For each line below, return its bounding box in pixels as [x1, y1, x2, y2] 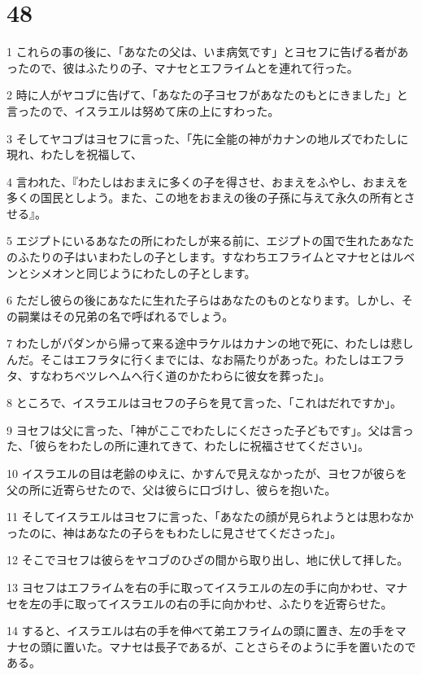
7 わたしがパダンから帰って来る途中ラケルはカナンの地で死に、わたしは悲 [7, 335, 402, 352]
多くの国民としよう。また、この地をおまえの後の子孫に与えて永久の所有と [7, 189, 404, 206]
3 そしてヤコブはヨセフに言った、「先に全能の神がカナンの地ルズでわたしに [7, 129, 409, 147]
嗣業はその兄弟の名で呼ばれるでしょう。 [17, 307, 234, 324]
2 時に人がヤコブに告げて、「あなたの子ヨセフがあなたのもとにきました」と [7, 86, 408, 103]
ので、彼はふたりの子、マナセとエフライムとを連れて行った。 [28, 59, 359, 76]
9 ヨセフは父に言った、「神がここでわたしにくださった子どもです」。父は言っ [7, 421, 414, 438]
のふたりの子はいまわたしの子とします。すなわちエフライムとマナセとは [7, 248, 393, 265]
